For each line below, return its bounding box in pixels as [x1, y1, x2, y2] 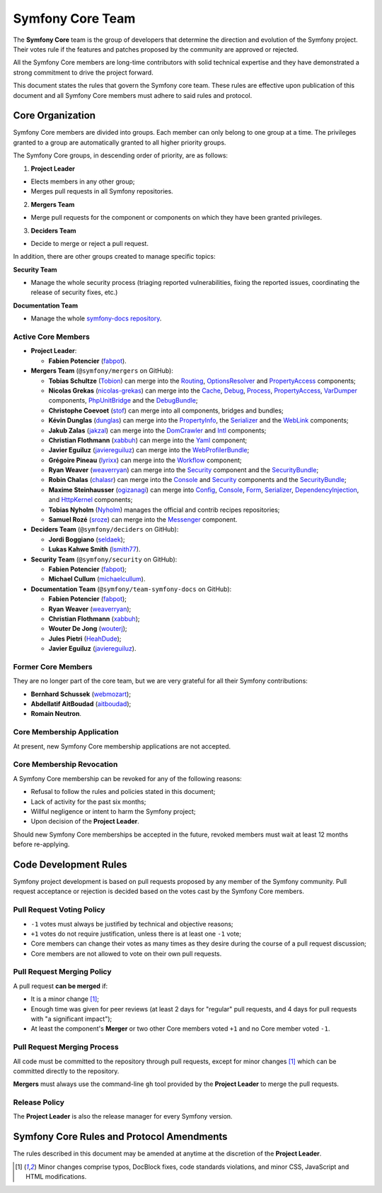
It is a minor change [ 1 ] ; [30, 995, 99, 1003]
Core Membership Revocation [13, 759, 118, 769]
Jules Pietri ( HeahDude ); [48, 634, 122, 643]
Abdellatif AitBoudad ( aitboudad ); [30, 700, 132, 708]
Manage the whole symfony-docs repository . [30, 314, 162, 323]
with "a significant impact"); [30, 1014, 112, 1023]
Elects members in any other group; [30, 177, 135, 186]
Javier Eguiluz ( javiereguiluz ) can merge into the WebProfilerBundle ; [48, 446, 250, 454]
